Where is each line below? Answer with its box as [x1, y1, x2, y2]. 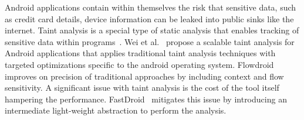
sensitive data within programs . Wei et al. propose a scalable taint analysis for [5, 35, 295, 47]
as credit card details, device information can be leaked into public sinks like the [5, 12, 294, 25]
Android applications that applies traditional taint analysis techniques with [5, 47, 276, 59]
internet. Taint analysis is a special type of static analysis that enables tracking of [5, 24, 299, 36]
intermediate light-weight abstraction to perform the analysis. [5, 104, 227, 116]
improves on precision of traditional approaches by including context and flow [5, 70, 284, 82]
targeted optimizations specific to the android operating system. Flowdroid [5, 58, 274, 70]
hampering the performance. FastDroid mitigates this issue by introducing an [5, 92, 287, 105]
